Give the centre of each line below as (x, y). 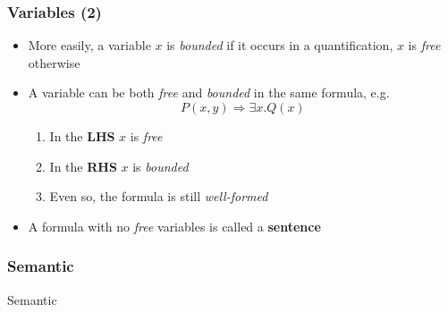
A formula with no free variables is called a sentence (174, 226)
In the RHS (83, 166)
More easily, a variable (89, 45)
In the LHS (82, 136)
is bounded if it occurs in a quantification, (280, 45)
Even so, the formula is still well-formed (159, 196)
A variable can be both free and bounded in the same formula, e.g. (209, 93)
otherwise (54, 62)
